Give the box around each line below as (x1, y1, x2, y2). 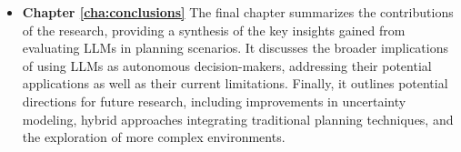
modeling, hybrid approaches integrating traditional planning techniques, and (22, 109, 454, 128)
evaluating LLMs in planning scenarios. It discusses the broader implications (22, 38, 448, 57)
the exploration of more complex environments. (22, 127, 286, 147)
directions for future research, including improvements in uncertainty (22, 91, 406, 110)
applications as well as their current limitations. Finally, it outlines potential (22, 74, 448, 93)
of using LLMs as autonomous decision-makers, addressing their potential (22, 56, 432, 75)
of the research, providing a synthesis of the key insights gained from (22, 20, 406, 39)
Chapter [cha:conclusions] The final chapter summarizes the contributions (22, 3, 454, 21)
